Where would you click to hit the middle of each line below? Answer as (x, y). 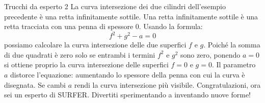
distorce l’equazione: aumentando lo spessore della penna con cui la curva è (128, 75)
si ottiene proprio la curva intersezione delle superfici (86, 65)
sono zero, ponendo (210, 54)
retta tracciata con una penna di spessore (69, 26)
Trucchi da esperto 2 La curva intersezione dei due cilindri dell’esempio (115, 6)
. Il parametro (234, 65)
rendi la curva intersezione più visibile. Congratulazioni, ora (167, 84)
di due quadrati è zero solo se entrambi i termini (80, 54)
